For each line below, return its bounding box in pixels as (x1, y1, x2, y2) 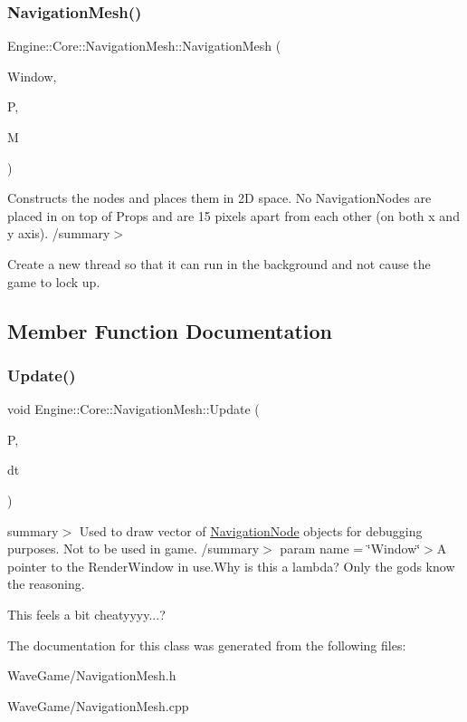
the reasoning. (7, 574, 85, 593)
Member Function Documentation (7, 316, 333, 344)
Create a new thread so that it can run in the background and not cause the (7, 254, 431, 273)
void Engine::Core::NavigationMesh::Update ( (7, 400, 260, 419)
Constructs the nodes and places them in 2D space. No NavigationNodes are (7, 188, 432, 207)
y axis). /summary (7, 224, 110, 243)
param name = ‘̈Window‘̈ (280, 539, 421, 558)
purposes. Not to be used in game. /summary (7, 539, 260, 558)
